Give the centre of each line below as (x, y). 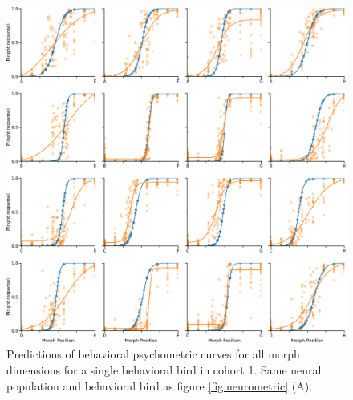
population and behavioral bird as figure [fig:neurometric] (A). (160, 385)
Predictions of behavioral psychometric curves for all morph (153, 354)
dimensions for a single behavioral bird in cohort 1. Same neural (164, 370)
